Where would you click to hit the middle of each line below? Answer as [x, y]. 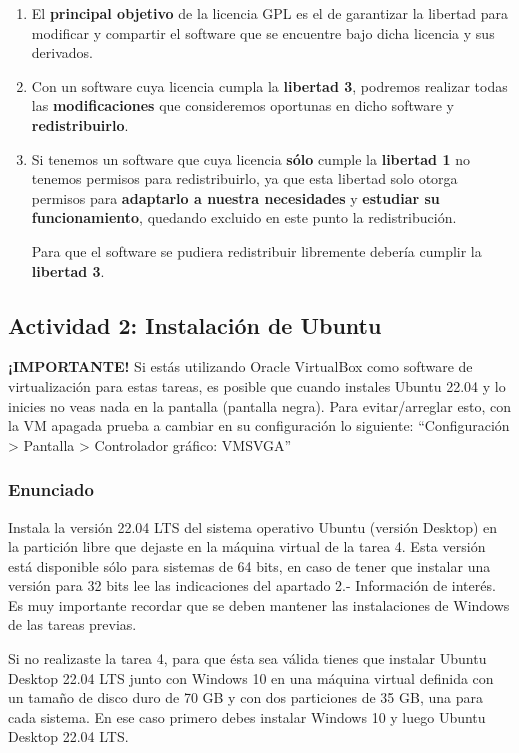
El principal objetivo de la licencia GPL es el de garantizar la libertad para [270, 13]
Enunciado [51, 489]
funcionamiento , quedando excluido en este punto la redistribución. [244, 217]
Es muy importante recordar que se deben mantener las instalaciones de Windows [259, 604]
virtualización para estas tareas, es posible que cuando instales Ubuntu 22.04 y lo [257, 385]
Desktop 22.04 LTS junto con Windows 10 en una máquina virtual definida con [251, 677]
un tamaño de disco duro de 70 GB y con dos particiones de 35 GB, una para [245, 697]
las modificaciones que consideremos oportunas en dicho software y [242, 105]
